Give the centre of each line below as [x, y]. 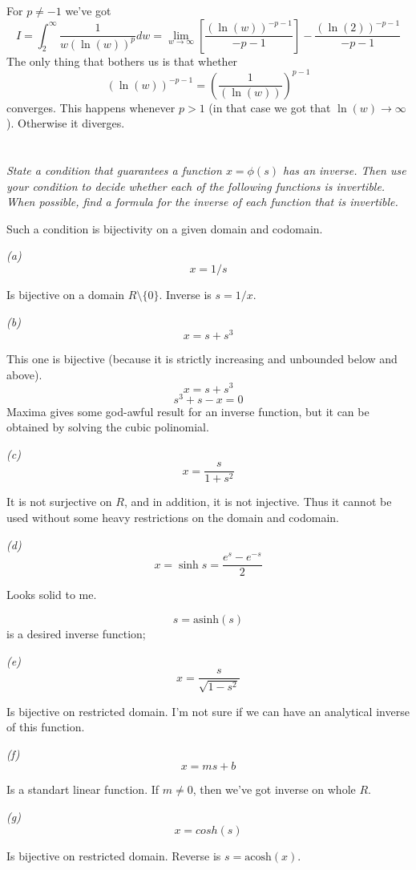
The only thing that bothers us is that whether [122, 61]
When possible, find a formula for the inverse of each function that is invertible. [202, 202]
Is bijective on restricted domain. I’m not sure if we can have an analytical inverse [208, 711]
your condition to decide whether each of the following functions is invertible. [196, 186]
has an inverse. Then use [344, 170]
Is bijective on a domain [66, 295]
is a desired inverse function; [76, 633]
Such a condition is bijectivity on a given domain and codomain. [165, 228]
